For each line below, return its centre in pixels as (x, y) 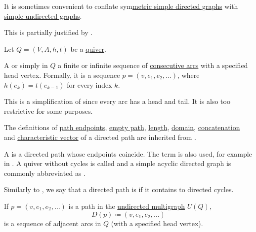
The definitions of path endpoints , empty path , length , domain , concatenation (122, 127)
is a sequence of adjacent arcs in (53, 223)
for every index (89, 84)
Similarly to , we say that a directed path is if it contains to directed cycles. (119, 189)
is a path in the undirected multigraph (127, 206)
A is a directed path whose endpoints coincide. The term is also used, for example (128, 153)
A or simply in (26, 65)
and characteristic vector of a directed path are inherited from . (100, 137)
